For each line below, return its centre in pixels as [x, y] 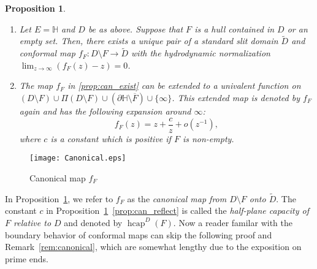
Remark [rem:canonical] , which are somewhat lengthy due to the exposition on [153, 247]
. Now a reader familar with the [233, 222]
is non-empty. [208, 138]
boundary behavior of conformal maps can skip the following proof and [139, 234]
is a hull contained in [235, 28]
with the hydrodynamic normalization [201, 53]
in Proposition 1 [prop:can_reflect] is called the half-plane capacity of [178, 210]
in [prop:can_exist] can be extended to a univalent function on [184, 85]
